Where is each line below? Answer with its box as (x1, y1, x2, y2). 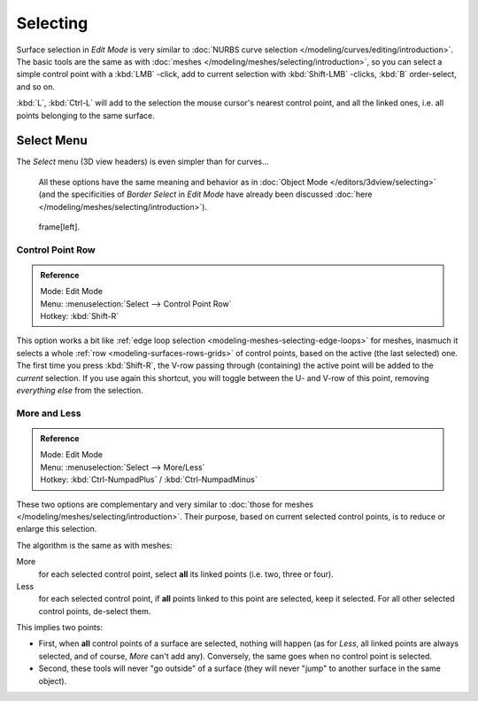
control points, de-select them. (38, 605, 151, 616)
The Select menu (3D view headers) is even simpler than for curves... (16, 156, 269, 167)
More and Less (16, 407, 81, 419)
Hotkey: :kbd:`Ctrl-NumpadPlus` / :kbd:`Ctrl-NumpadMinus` (40, 474, 258, 485)
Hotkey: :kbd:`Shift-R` (40, 311, 119, 322)
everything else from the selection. (16, 386, 143, 396)
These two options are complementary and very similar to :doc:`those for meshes (16, 499, 314, 510)
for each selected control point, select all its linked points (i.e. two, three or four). (38, 568, 334, 580)
